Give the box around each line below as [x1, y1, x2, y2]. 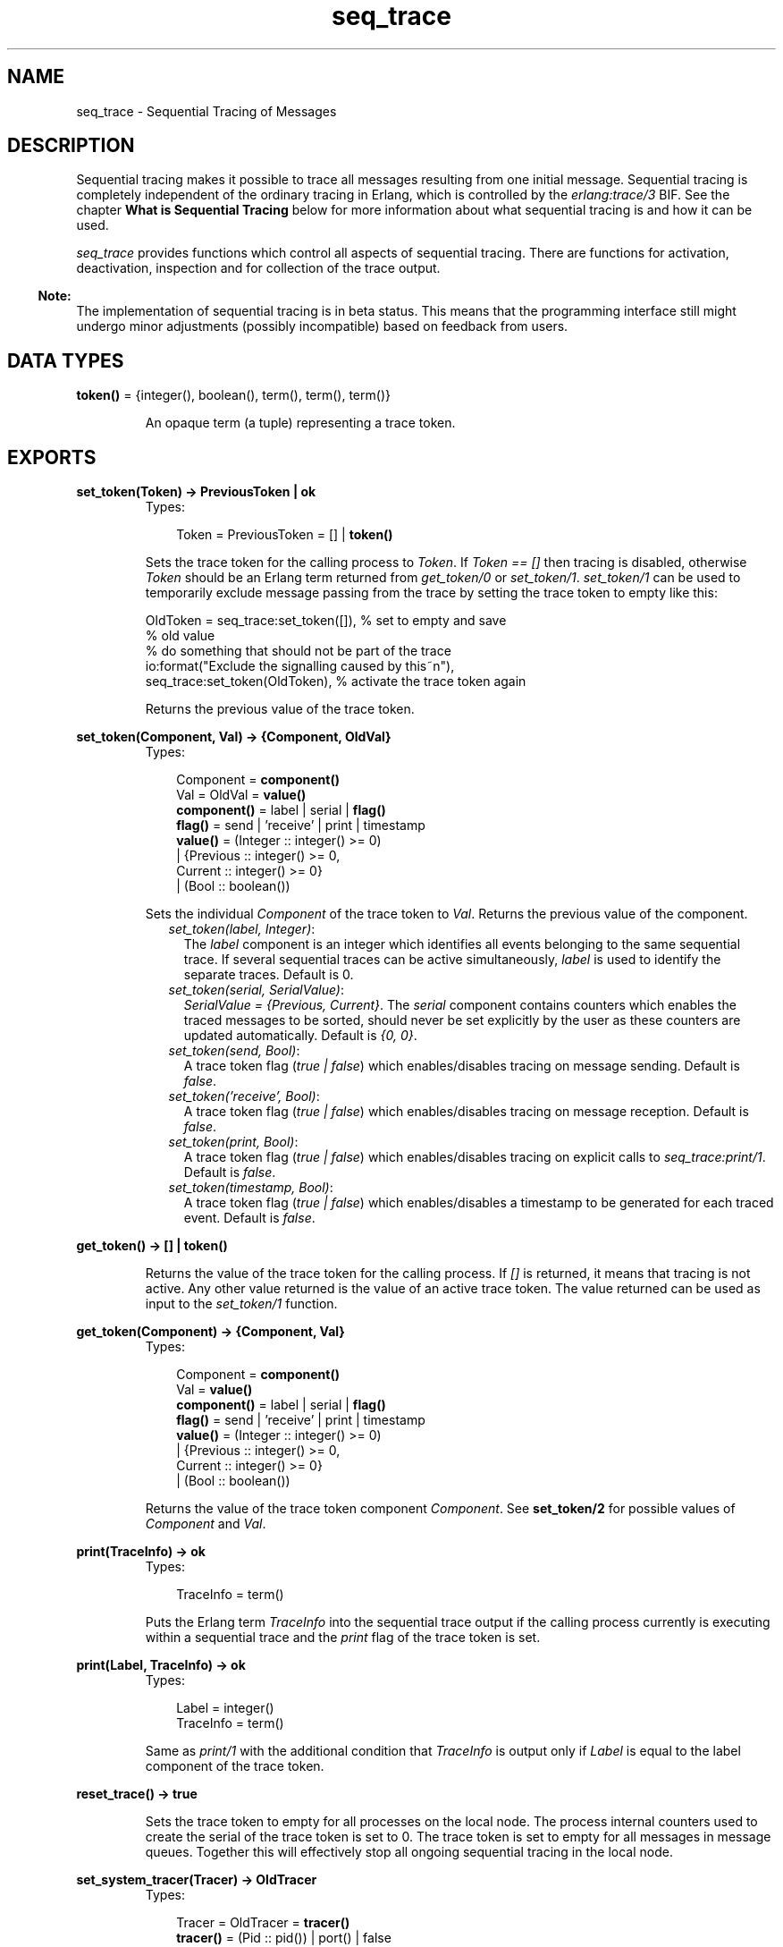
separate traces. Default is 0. [183, 967, 354, 983]
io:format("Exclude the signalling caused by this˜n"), [145, 658, 455, 674]
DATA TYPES [7, 349, 124, 372]
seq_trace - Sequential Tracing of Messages [76, 103, 337, 119]
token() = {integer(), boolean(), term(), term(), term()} [76, 387, 391, 403]
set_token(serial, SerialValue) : [168, 982, 344, 998]
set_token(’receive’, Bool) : [168, 1088, 320, 1105]
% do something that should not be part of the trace [145, 643, 451, 659]
